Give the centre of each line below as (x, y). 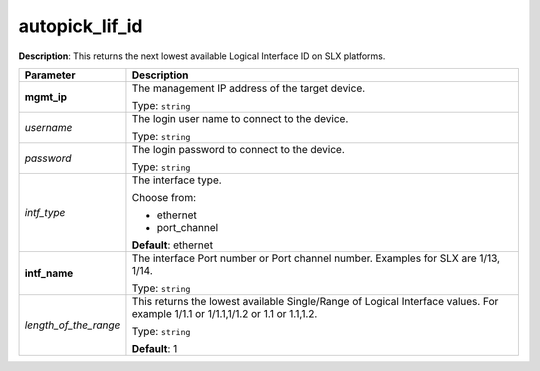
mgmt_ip (46, 97)
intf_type (45, 212)
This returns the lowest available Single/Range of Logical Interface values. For (315, 301)
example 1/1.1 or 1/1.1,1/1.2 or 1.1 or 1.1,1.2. (224, 313)
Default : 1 (154, 348)
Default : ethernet (172, 245)
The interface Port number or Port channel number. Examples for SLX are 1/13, (315, 258)
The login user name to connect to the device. (240, 118)
